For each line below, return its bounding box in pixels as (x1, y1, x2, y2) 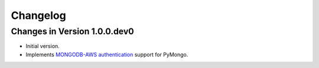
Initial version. (25, 43, 60, 50)
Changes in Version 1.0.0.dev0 (11, 26, 134, 37)
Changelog (11, 9, 66, 22)
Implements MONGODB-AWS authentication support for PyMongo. (25, 51, 188, 58)
